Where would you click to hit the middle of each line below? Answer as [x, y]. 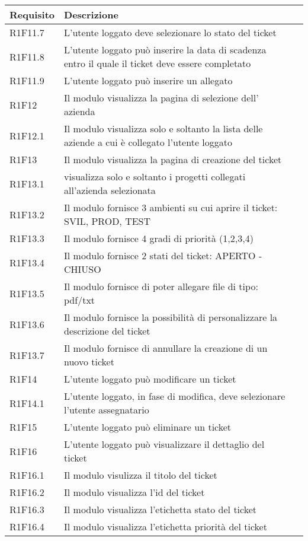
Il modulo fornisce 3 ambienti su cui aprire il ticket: [171, 207]
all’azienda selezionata [110, 190]
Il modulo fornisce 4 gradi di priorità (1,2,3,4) [159, 238]
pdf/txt [80, 300]
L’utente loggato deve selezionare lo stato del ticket [170, 32]
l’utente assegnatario [107, 410]
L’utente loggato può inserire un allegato [148, 80]
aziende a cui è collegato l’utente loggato [148, 142]
